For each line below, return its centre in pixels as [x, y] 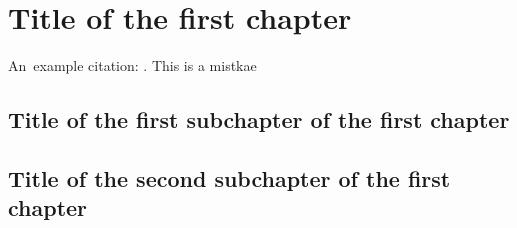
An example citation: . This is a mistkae [132, 65]
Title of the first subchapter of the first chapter [259, 119]
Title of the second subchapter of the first [229, 177]
